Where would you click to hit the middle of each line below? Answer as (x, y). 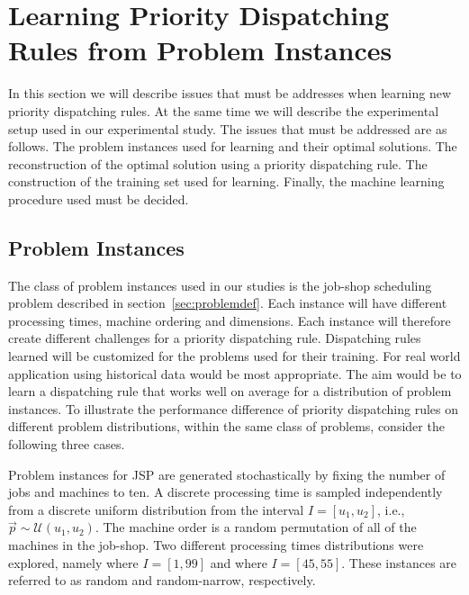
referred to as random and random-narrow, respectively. (162, 580)
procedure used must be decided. (99, 198)
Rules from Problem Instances (200, 50)
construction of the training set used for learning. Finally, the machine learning (226, 181)
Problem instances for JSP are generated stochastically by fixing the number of (227, 474)
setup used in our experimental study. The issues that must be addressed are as (228, 128)
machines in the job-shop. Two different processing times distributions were (216, 544)
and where (239, 562)
